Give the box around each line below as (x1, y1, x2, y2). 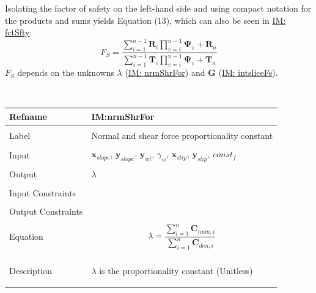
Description (9, 264, 52, 276)
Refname (9, 109, 47, 122)
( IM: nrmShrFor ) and (125, 66, 205, 79)
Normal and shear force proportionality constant (91, 129, 273, 142)
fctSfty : (5, 26, 32, 39)
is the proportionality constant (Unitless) (99, 264, 253, 276)
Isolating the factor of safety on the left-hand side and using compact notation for (5, 2, 312, 14)
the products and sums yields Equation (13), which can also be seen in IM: (5, 13, 286, 26)
